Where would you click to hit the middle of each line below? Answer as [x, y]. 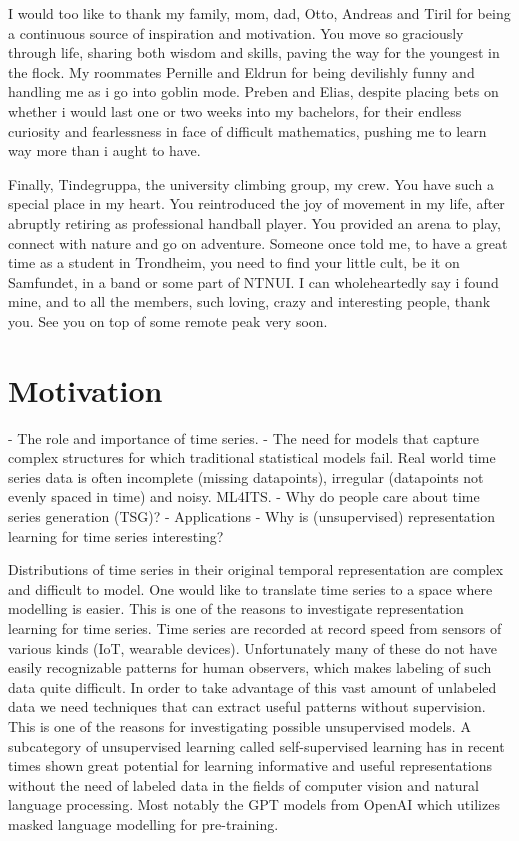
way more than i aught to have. [104, 150]
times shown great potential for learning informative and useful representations [250, 765]
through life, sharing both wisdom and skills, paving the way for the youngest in [254, 52]
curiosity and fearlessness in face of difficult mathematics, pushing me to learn [247, 130]
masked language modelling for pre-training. [143, 823]
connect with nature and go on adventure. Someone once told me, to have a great [258, 242]
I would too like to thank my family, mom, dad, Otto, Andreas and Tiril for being [259, 13]
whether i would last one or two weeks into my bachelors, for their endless [235, 110]
